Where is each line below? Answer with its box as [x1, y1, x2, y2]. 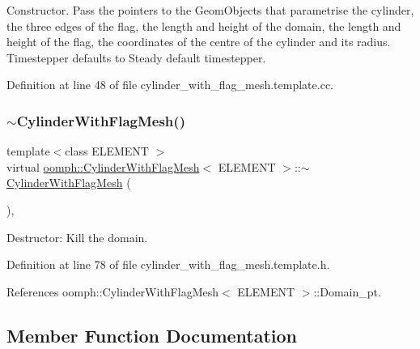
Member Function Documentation [6, 322, 298, 347]
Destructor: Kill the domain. [6, 228, 148, 245]
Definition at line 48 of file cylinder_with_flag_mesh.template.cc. [6, 76, 333, 93]
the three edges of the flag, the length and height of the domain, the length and [6, 17, 401, 34]
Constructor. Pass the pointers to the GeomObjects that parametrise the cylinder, [6, 2, 414, 18]
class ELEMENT [65, 143, 149, 160]
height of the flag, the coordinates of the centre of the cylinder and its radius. [6, 33, 391, 50]
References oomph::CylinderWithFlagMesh [6, 283, 218, 300]
